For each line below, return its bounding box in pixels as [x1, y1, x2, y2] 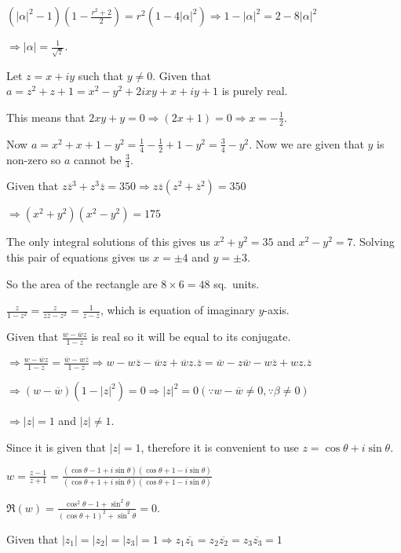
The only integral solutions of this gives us [6, 233, 210, 250]
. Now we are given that [249, 135, 364, 152]
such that [78, 67, 124, 83]
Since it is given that [6, 438, 106, 455]
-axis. [264, 302, 290, 318]
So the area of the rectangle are [6, 275, 158, 291]
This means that [6, 108, 86, 125]
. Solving [352, 233, 395, 250]
